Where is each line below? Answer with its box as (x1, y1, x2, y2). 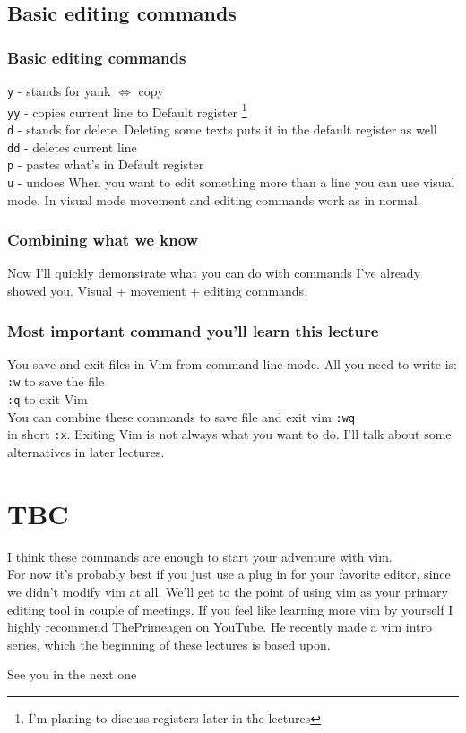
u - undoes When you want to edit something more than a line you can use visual (7, 172, 455, 191)
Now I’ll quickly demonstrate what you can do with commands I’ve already (7, 263, 421, 282)
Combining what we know (7, 229, 199, 251)
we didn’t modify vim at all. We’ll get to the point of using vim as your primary (7, 582, 448, 600)
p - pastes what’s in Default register (7, 155, 204, 174)
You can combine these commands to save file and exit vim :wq (7, 407, 355, 426)
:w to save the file (7, 372, 105, 391)
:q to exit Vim (7, 390, 88, 409)
